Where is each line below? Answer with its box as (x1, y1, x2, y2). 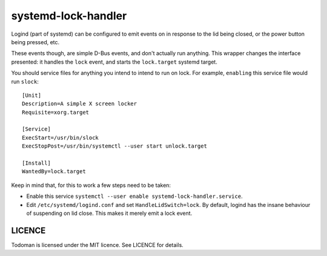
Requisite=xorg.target (22, 109, 90, 116)
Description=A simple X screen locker (22, 100, 137, 107)
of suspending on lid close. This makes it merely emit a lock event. (26, 209, 193, 217)
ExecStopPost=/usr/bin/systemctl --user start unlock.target (22, 143, 207, 149)
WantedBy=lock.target (22, 168, 86, 175)
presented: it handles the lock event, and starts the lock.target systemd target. (11, 58, 217, 65)
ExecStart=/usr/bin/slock (22, 134, 99, 141)
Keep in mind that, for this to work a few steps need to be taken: (11, 182, 171, 189)
